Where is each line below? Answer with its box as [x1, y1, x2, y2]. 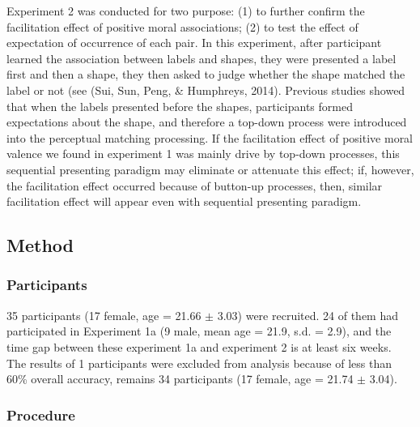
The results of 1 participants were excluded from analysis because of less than [6, 354, 392, 371]
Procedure [6, 404, 75, 425]
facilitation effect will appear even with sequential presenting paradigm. [6, 193, 362, 210]
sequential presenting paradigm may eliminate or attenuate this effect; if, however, [6, 160, 414, 177]
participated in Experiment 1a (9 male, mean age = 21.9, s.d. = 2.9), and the [6, 322, 392, 339]
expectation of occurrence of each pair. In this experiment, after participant [6, 34, 382, 51]
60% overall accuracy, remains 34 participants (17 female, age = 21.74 [6, 370, 354, 387]
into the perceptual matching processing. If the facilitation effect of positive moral [6, 129, 414, 146]
